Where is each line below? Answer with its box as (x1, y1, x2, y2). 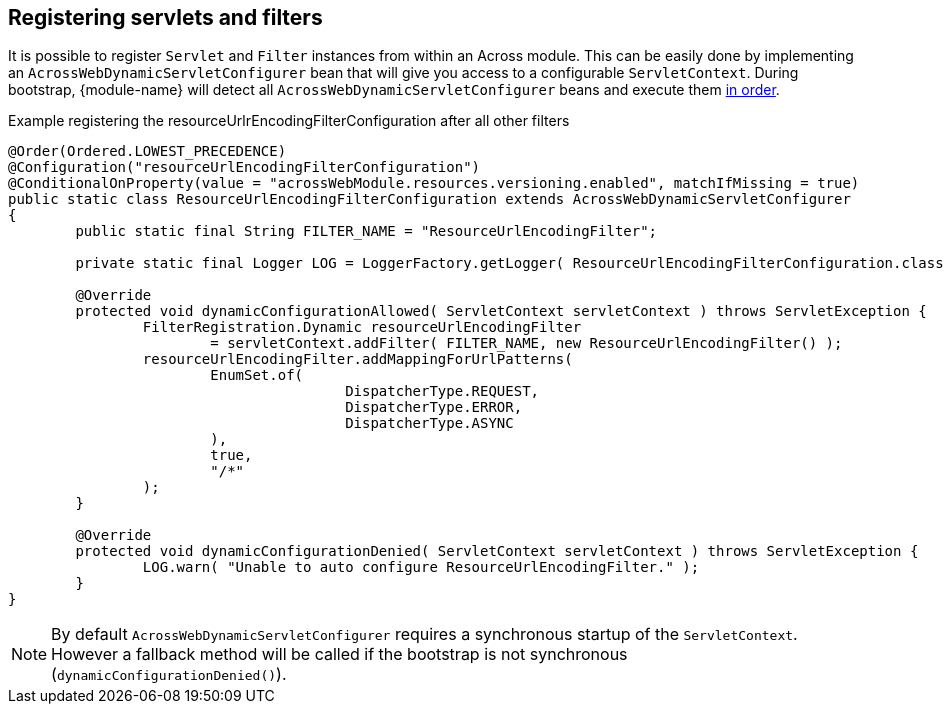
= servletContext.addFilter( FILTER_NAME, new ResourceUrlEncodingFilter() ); (210, 335, 843, 352)
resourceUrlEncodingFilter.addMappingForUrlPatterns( (142, 351, 573, 368)
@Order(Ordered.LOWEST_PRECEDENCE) (8, 143, 287, 160)
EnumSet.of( (210, 367, 304, 384)
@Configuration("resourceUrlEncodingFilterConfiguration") (8, 159, 481, 176)
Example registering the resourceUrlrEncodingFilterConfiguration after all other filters (8, 112, 570, 130)
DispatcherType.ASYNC (345, 415, 514, 432)
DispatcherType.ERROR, (345, 399, 523, 416)
